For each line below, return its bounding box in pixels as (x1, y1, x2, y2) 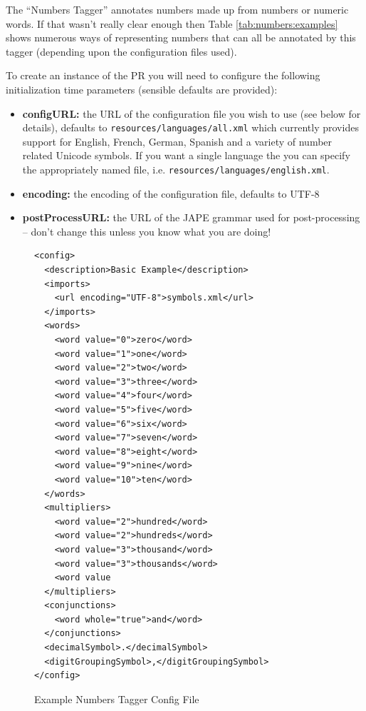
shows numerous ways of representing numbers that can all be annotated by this (6, 30, 356, 45)
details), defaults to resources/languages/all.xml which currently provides (22, 120, 359, 135)
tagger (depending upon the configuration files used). (6, 44, 237, 59)
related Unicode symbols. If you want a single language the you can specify (22, 148, 350, 163)
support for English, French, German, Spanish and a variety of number (22, 133, 333, 148)
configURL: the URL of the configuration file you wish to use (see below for (22, 106, 361, 121)
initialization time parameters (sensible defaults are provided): (6, 81, 278, 96)
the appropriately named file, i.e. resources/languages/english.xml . (22, 162, 330, 176)
